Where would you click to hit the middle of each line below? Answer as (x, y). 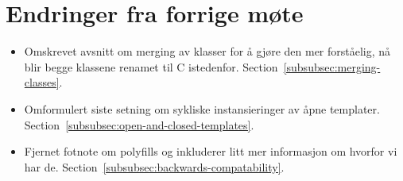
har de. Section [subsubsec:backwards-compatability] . (154, 166)
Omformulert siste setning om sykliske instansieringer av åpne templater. (202, 108)
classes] (42, 82)
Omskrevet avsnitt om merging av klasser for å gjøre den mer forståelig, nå (207, 51)
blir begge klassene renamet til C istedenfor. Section (151, 66)
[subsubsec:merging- (332, 66)
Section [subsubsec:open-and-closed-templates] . (139, 124)
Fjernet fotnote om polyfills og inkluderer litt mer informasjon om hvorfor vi (211, 151)
